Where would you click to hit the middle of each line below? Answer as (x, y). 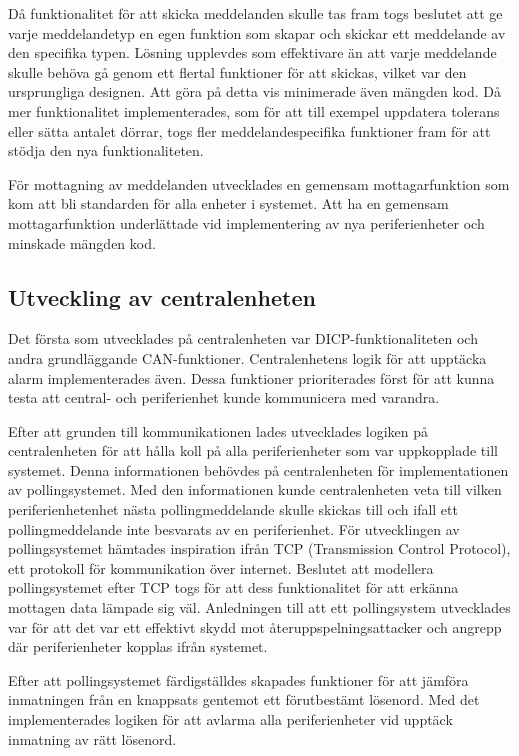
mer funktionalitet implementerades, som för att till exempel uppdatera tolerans (254, 110)
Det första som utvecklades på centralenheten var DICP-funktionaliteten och (243, 338)
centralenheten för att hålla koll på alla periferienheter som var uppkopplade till (253, 450)
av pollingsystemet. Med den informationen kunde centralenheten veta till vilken (255, 489)
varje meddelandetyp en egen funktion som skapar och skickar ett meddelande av (257, 32)
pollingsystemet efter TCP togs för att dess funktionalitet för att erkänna (233, 587)
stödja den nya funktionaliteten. (106, 150)
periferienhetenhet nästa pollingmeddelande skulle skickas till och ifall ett (233, 509)
